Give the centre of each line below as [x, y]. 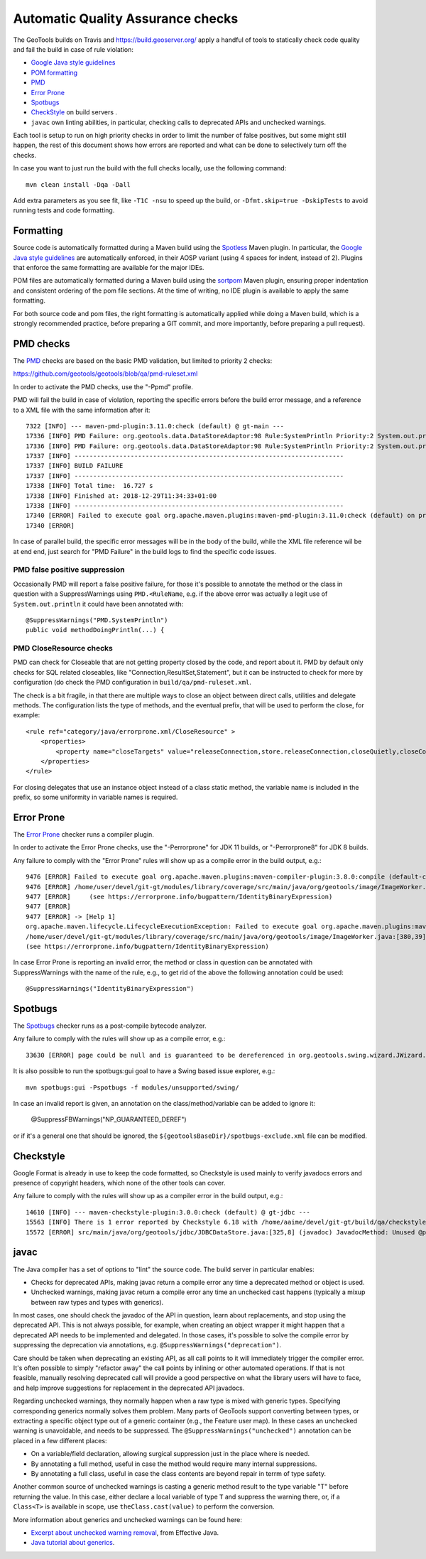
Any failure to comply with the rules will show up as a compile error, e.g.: [119, 1039]
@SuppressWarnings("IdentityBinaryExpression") [110, 989]
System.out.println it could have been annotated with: [98, 604]
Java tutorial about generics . [73, 1543]
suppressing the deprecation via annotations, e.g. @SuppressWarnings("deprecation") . [147, 1345]
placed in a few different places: [60, 1440]
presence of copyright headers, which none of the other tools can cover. [119, 1183]
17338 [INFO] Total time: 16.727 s [89, 486]
